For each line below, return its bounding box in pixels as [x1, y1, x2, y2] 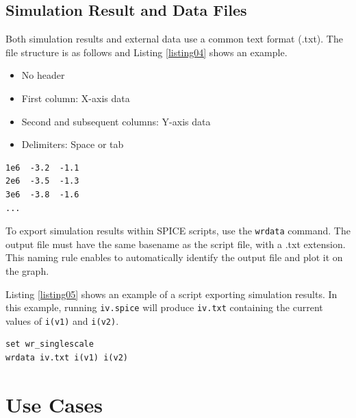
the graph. [5, 263, 49, 278]
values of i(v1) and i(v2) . [5, 313, 119, 328]
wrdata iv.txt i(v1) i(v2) [5, 353, 128, 363]
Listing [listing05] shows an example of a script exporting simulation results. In [5, 286, 338, 301]
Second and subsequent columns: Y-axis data [21, 114, 211, 128]
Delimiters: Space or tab [21, 137, 124, 151]
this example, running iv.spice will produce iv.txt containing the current [5, 300, 323, 315]
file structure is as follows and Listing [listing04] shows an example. [5, 45, 288, 59]
